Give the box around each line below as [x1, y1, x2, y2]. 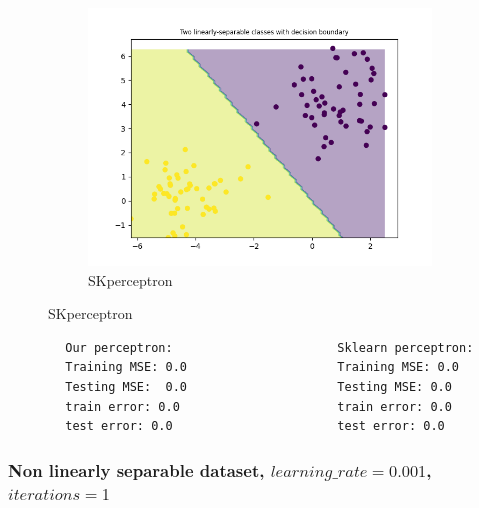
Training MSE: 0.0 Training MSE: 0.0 [65, 360, 460, 375]
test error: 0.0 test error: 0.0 [65, 419, 445, 434]
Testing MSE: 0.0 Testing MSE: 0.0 [65, 379, 452, 394]
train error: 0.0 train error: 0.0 [65, 399, 452, 414]
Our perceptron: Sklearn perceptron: [65, 340, 474, 355]
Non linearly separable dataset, [8, 457, 265, 482]
